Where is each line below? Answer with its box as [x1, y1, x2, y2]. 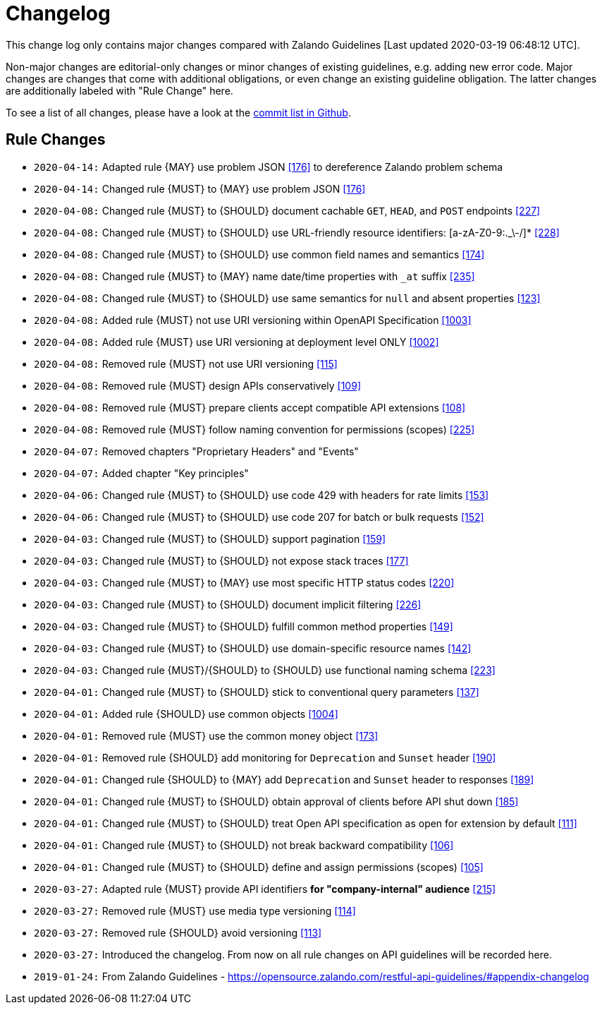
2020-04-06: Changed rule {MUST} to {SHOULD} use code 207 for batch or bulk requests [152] [34, 510, 484, 523]
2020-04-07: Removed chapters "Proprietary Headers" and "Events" [34, 445, 359, 457]
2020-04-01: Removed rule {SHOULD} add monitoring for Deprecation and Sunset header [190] [34, 751, 496, 764]
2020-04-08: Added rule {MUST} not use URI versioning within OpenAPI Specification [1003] [34, 313, 472, 326]
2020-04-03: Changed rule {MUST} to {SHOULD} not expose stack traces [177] [34, 554, 409, 567]
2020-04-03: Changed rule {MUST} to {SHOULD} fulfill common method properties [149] [34, 620, 453, 632]
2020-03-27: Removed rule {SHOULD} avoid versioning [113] [34, 926, 322, 939]
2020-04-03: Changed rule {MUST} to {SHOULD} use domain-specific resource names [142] [34, 642, 472, 654]
